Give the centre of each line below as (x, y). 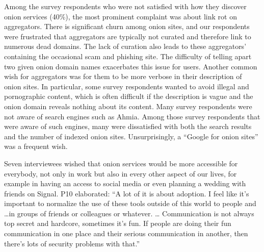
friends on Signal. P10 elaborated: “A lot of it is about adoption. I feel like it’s (127, 193)
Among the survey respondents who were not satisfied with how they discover (125, 6)
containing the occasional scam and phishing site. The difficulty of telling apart (128, 56)
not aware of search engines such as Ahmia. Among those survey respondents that (132, 116)
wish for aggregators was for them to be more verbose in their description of (123, 76)
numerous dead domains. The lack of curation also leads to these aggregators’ (125, 46)
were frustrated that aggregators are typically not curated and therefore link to (128, 36)
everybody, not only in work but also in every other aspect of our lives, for (121, 173)
